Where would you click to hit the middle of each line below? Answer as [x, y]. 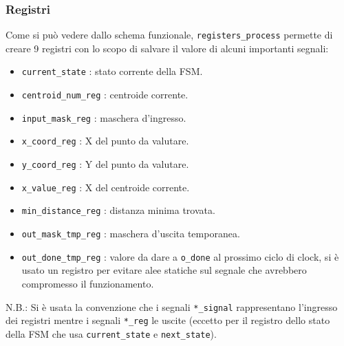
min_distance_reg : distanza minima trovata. [118, 210]
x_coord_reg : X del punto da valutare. [105, 141]
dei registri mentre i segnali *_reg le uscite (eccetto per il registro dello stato [168, 320]
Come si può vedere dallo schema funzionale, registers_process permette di [169, 35]
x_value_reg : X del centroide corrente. [106, 187]
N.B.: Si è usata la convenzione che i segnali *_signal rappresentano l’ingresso [172, 306]
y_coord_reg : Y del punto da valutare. [105, 164]
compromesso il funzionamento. [88, 283]
